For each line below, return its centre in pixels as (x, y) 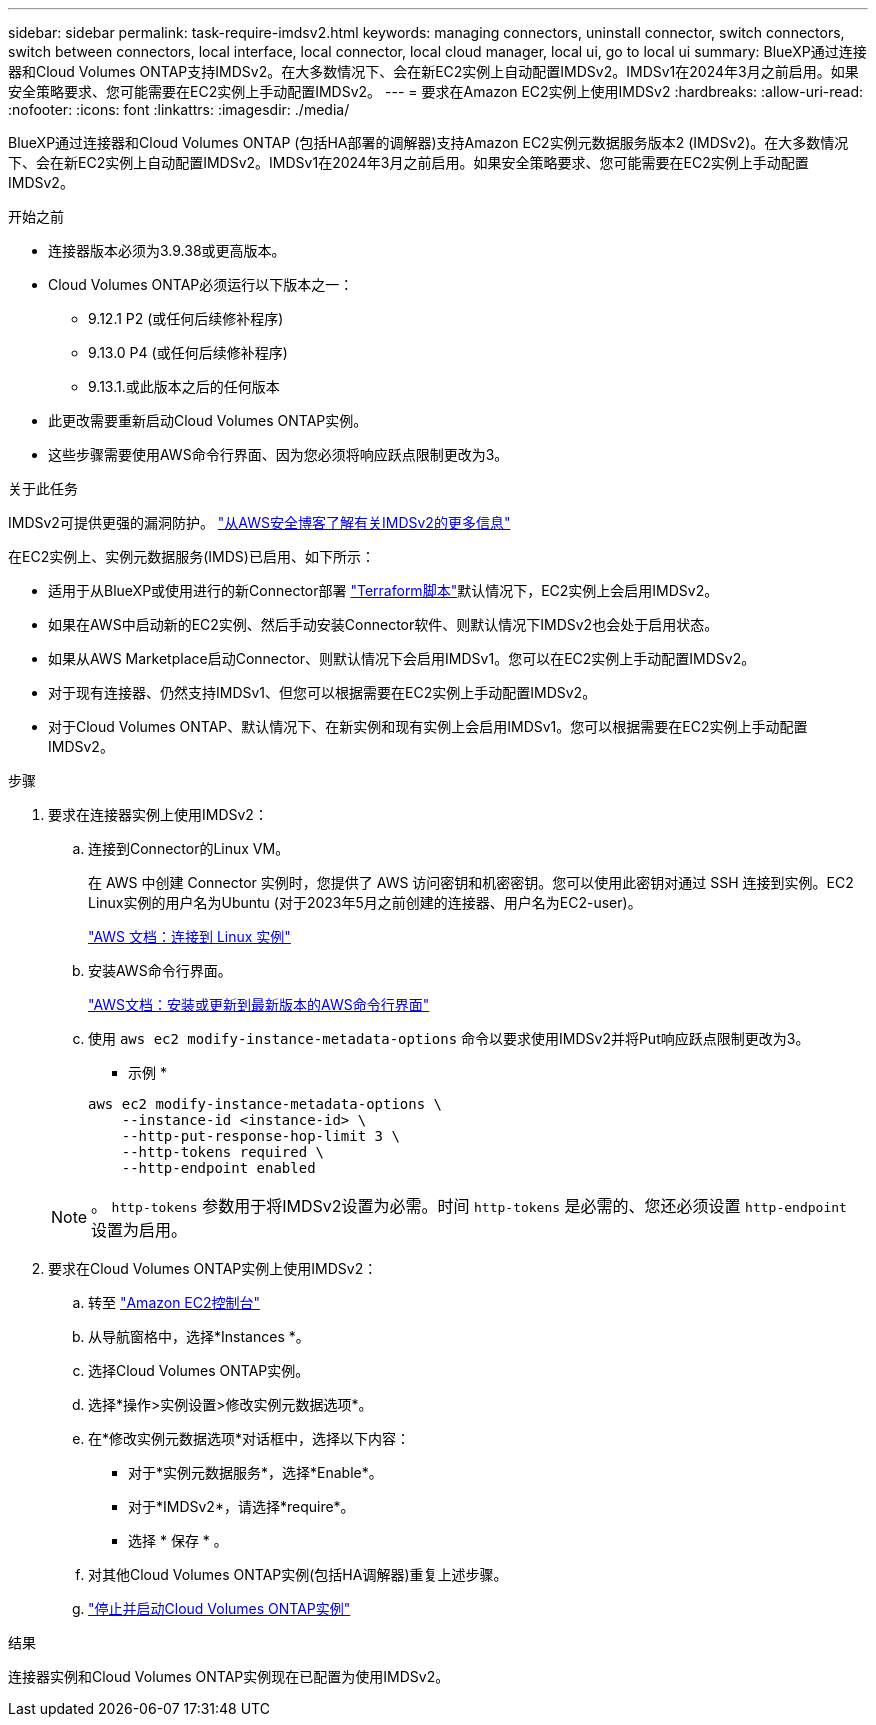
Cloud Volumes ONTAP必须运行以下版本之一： (201, 284)
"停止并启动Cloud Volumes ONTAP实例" (219, 1608)
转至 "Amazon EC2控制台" (174, 1302)
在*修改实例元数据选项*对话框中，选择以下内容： (249, 1438)
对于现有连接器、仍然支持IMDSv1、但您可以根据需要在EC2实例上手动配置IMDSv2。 (322, 692)
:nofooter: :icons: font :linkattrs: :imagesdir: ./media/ (179, 109)
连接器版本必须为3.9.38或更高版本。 (167, 250)
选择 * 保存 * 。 (178, 1540)
